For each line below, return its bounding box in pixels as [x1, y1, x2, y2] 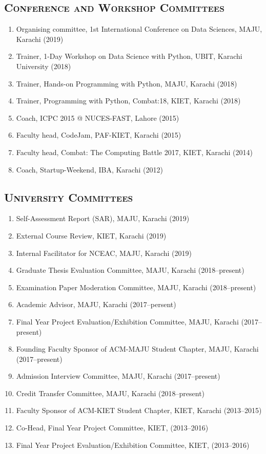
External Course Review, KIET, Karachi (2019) [16, 230, 167, 241]
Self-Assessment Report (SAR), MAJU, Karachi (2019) [16, 213, 190, 224]
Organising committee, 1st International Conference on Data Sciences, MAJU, [16, 24, 262, 34]
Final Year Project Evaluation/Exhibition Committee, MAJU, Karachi [16, 316, 239, 327]
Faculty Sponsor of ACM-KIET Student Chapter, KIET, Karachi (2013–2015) [16, 405, 262, 416]
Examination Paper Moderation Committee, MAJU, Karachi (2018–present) [16, 282, 256, 292]
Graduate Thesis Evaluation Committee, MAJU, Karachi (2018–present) [16, 265, 244, 275]
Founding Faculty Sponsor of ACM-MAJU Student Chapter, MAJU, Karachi [16, 343, 259, 354]
